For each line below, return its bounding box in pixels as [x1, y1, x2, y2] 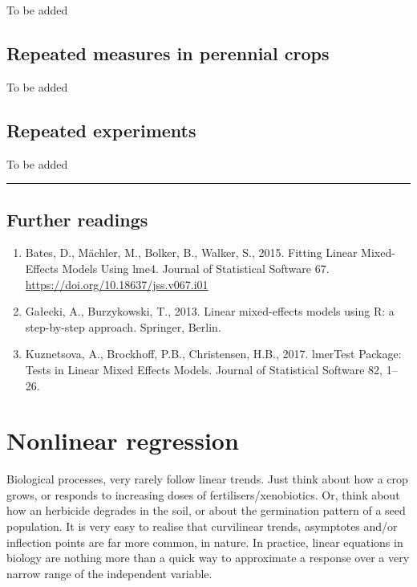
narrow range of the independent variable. [6, 565, 213, 581]
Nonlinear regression [6, 424, 239, 457]
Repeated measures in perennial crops [6, 40, 330, 65]
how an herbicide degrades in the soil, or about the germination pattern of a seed [6, 502, 406, 519]
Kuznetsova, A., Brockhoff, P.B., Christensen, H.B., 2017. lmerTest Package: [25, 345, 402, 362]
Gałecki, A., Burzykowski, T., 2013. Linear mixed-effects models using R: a [25, 303, 395, 320]
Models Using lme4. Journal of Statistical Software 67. [62, 259, 330, 276]
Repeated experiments [6, 117, 196, 142]
